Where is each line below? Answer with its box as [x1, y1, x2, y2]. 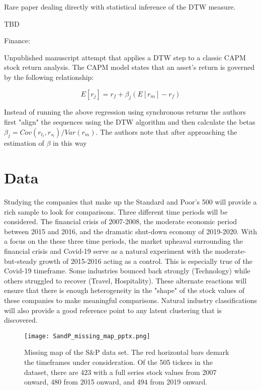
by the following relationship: [4, 71, 94, 82]
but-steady [4, 255, 37, 266]
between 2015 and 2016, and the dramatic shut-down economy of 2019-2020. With [4, 226, 257, 236]
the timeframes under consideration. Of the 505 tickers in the [24, 357, 213, 367]
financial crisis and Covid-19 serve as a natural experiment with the [4, 246, 213, 256]
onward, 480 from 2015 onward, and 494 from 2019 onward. [24, 376, 208, 387]
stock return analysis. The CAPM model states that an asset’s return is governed [4, 62, 255, 72]
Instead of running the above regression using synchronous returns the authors [4, 107, 246, 117]
